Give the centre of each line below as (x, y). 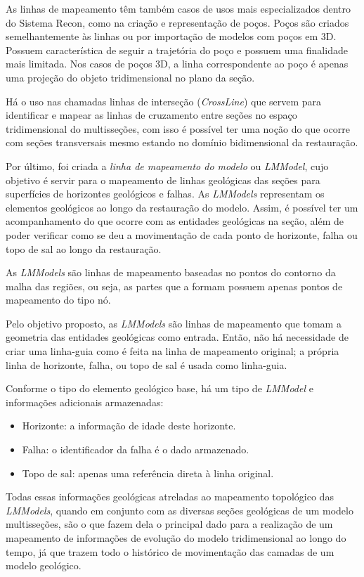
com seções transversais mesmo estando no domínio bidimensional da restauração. (182, 142)
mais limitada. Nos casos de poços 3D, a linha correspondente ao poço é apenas (177, 64)
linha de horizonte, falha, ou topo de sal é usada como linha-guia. (147, 364)
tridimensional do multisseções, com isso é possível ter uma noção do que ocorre (178, 128)
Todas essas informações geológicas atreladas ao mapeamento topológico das (170, 497)
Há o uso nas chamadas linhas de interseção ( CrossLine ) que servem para (164, 101)
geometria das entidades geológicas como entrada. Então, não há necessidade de (177, 337)
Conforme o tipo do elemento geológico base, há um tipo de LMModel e (160, 388)
